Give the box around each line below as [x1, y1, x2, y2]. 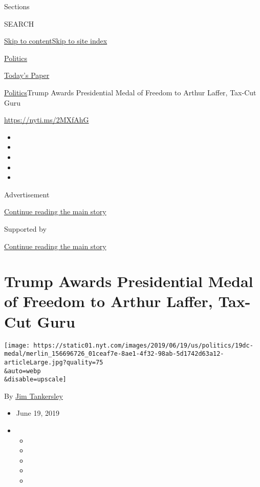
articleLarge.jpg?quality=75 [4, 358, 103, 366]
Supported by [4, 223, 47, 234]
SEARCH [4, 18, 34, 29]
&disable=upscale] [4, 376, 67, 383]
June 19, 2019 [16, 408, 59, 418]
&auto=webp [4, 367, 41, 375]
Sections [4, 1, 30, 11]
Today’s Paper [4, 70, 50, 80]
